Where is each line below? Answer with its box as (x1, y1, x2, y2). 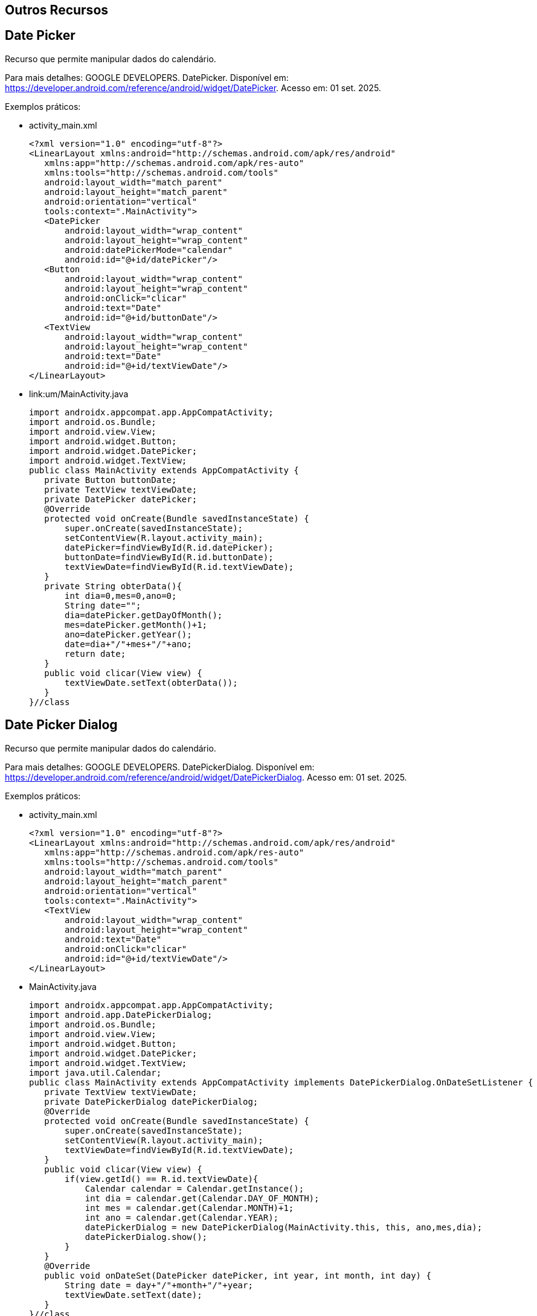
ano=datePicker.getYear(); (65, 629, 192, 639)
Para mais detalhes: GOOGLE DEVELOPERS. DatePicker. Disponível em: (5, 72, 289, 83)
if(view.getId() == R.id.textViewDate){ (65, 1174, 259, 1184)
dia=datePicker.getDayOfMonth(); (65, 610, 223, 620)
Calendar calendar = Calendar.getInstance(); (85, 1183, 304, 1193)
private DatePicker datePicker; (44, 494, 198, 504)
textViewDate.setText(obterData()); (65, 677, 238, 688)
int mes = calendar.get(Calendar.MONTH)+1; (85, 1203, 294, 1213)
